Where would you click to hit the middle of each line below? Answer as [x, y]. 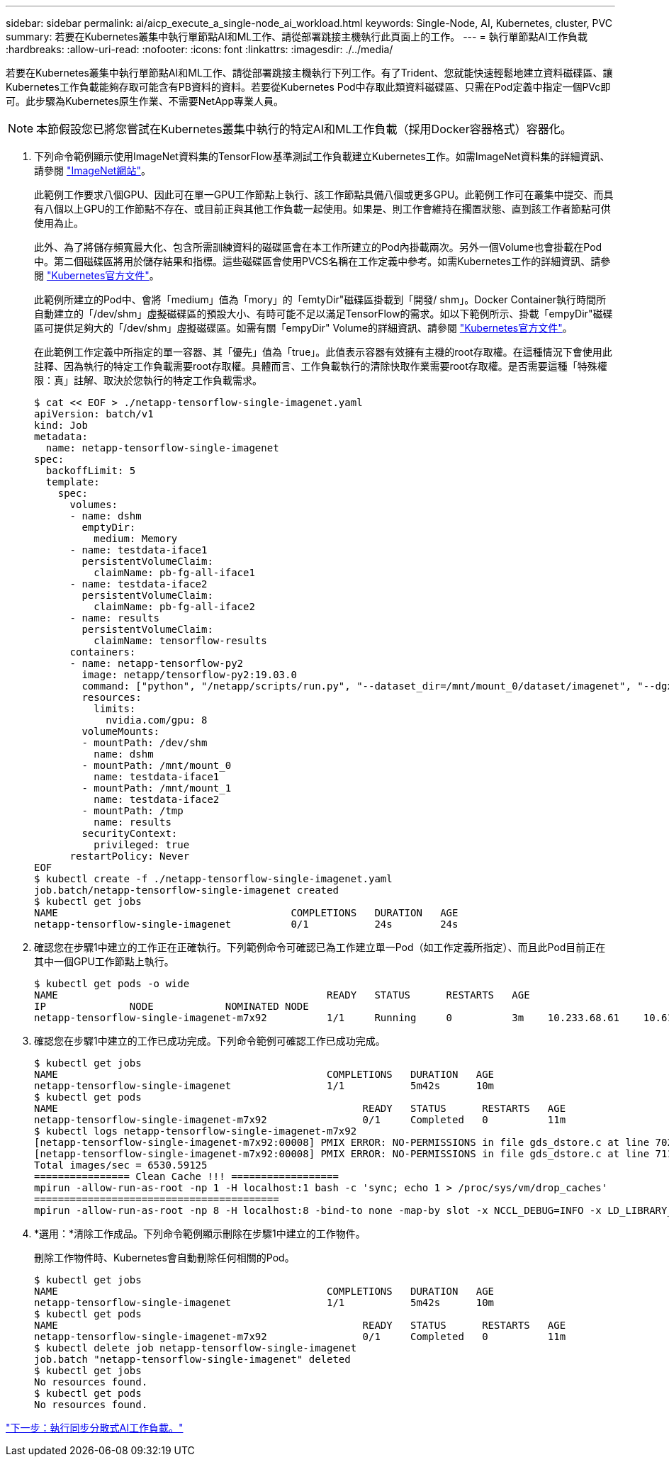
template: [73, 482]
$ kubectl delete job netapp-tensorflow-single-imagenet [196, 1348]
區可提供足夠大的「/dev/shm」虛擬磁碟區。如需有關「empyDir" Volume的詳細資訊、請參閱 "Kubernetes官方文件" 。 [303, 328]
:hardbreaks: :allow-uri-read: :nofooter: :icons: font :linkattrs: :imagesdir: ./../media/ [199, 49]
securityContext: [130, 833]
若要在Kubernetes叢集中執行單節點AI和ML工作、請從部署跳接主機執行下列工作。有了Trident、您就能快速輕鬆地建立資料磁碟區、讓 [309, 73]
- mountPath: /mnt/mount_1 [157, 788]
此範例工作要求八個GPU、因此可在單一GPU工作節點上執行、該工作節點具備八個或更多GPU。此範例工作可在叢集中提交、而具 [324, 195]
